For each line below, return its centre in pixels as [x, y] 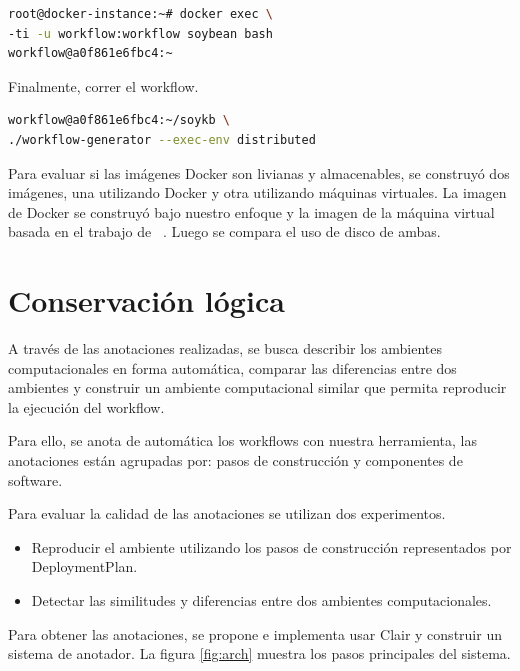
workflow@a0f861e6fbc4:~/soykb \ [119, 120]
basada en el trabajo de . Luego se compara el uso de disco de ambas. [224, 231]
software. [35, 479]
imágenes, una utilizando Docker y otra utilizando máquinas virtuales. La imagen [257, 192]
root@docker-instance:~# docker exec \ [140, 14]
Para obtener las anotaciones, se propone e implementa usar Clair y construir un [255, 633]
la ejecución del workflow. [86, 406]
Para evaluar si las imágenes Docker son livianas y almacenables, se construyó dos [259, 172]
